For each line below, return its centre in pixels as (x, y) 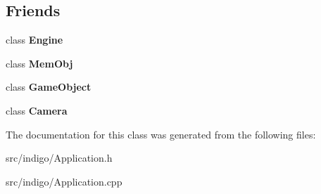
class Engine (34, 40)
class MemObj (39, 63)
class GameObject (49, 87)
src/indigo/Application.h (59, 158)
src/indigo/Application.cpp (64, 181)
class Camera (37, 110)
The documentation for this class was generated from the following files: (161, 134)
